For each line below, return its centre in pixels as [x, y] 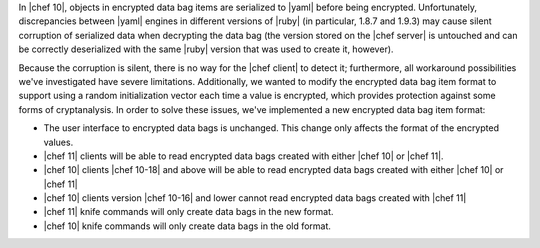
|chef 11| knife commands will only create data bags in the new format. [188, 212]
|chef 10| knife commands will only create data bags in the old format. [187, 226]
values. [58, 142]
